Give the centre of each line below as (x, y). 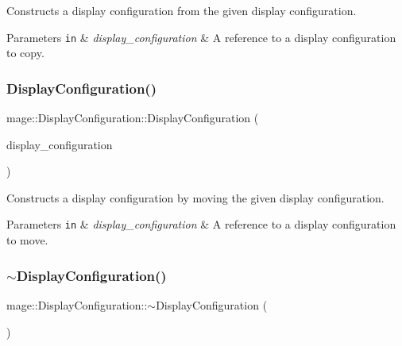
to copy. (25, 53)
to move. (27, 240)
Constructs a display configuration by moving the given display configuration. (195, 197)
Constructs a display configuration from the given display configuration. (182, 10)
